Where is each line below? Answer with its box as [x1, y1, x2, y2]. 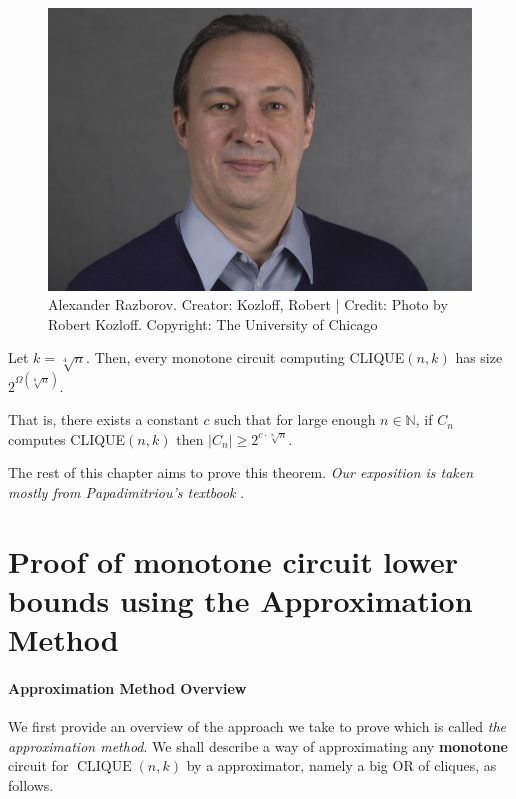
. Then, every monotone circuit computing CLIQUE [86, 347, 405, 368]
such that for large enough [214, 409, 376, 430]
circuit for [8, 755, 69, 776]
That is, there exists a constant [8, 409, 199, 430]
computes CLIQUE [8, 428, 126, 449]
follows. [8, 775, 54, 795]
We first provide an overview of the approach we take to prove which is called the [8, 716, 507, 737]
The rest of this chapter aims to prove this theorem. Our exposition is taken [8, 462, 474, 483]
